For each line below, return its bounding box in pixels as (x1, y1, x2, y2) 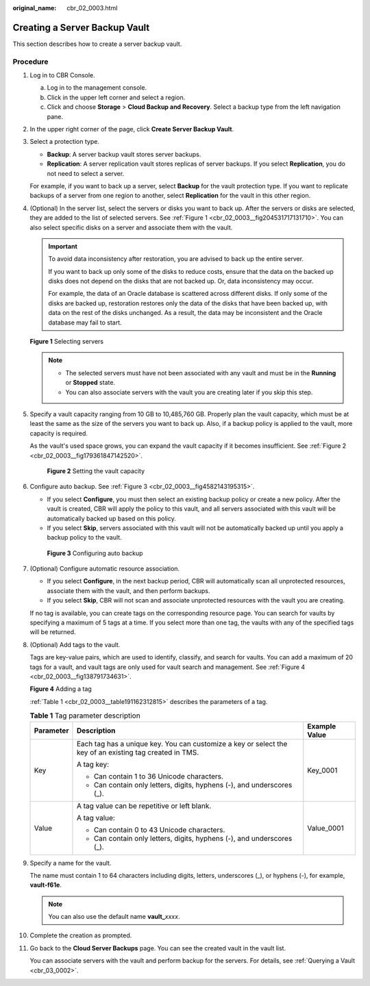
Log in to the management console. (47, 84, 147, 92)
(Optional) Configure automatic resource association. (29, 565, 180, 573)
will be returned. (29, 628, 76, 636)
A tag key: (76, 759, 110, 769)
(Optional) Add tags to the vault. (29, 640, 121, 648)
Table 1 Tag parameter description (29, 711, 140, 720)
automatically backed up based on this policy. (47, 514, 176, 522)
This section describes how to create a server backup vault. (12, 40, 182, 48)
